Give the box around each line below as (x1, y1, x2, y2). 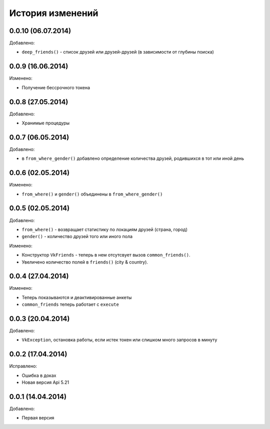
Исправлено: (9, 363, 37, 369)
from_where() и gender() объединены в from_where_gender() (21, 191, 163, 197)
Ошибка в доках (21, 372, 56, 378)
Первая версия (21, 415, 54, 421)
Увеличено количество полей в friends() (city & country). (21, 259, 148, 265)
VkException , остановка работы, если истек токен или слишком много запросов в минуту (21, 337, 217, 343)
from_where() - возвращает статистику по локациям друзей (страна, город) (21, 226, 187, 233)
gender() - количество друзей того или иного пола (21, 234, 132, 240)
